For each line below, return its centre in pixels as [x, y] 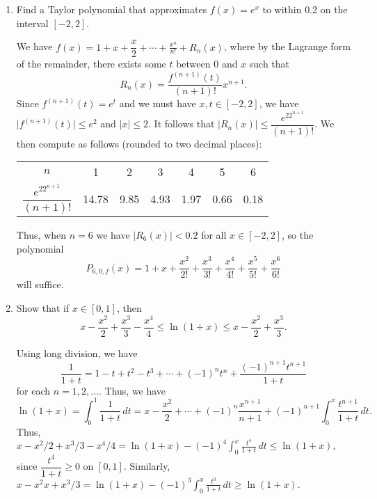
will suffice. [40, 284]
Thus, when [41, 235]
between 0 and [207, 64]
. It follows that [182, 124]
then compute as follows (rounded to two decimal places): [139, 143]
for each [33, 390]
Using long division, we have [77, 353]
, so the [297, 235]
